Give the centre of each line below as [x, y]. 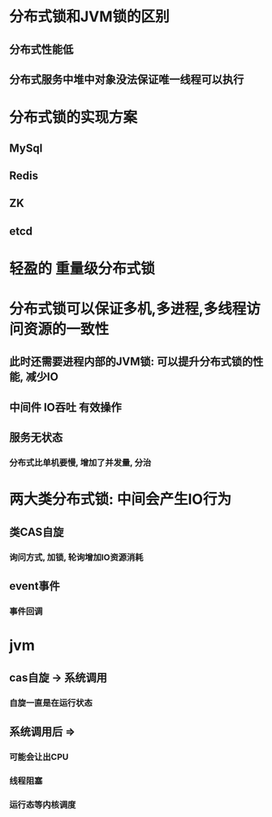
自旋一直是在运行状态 [51, 703]
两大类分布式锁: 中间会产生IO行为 [121, 500]
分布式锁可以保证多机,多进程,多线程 [128, 309]
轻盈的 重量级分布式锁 [82, 268]
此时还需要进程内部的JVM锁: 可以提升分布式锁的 [131, 362]
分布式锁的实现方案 [73, 118]
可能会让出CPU [39, 757]
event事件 [35, 586]
